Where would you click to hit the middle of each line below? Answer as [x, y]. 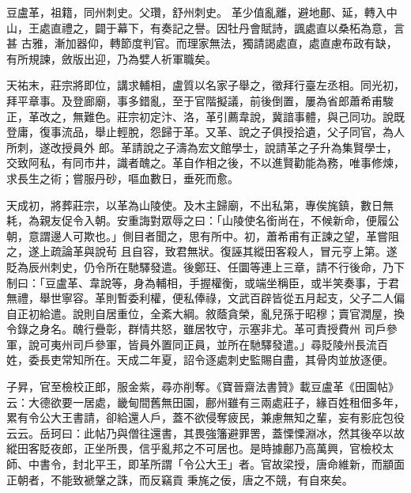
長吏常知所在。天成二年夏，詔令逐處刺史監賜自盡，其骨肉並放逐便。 [216, 360]
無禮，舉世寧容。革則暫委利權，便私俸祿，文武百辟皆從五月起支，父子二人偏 [205, 298]
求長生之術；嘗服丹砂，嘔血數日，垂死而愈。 [123, 178]
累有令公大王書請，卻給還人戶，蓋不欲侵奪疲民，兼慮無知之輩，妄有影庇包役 [205, 417]
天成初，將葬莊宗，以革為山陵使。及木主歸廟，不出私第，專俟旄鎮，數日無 [200, 205]
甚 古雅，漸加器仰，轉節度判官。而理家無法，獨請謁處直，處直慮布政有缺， [202, 43]
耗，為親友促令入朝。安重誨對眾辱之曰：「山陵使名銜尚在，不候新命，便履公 [203, 220]
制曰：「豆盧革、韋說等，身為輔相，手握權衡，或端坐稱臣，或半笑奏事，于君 [203, 282]
